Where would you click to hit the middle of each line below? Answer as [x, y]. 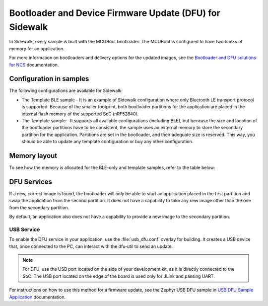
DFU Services [31, 182]
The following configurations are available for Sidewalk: [66, 91]
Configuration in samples [49, 79]
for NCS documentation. [34, 65]
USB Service [25, 229]
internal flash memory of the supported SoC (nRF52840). [80, 114]
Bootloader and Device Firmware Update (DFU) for [115, 13]
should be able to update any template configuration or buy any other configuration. [107, 142]
